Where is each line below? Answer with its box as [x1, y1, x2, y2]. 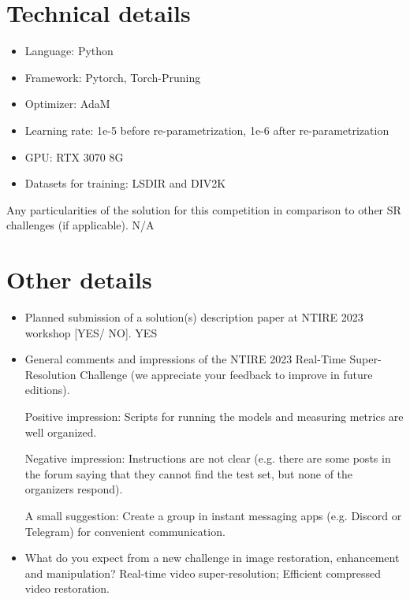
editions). [24, 381, 70, 398]
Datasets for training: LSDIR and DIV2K [24, 175, 226, 192]
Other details [6, 263, 152, 296]
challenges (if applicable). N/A [6, 217, 155, 233]
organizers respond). [24, 481, 123, 497]
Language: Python [24, 43, 114, 59]
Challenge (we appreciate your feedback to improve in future [80, 366, 373, 382]
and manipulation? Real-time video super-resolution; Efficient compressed [24, 564, 381, 581]
